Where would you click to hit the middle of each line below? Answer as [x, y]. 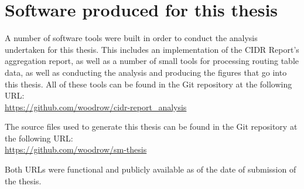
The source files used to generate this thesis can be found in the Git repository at [151, 126]
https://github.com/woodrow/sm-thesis [76, 149]
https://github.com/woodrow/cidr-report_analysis [96, 107]
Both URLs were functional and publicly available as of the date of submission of [151, 169]
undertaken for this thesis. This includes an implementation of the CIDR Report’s [152, 49]
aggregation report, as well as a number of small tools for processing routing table [152, 61]
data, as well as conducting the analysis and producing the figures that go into [146, 72]
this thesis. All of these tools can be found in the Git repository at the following [148, 84]
